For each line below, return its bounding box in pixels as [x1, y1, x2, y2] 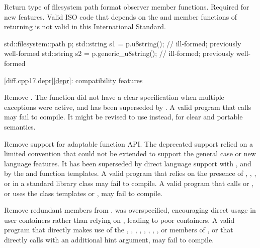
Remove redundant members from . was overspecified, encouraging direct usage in [4, 205, 256, 215]
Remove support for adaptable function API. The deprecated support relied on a [4, 138, 253, 149]
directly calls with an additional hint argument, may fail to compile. [4, 234, 214, 244]
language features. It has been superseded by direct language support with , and [4, 158, 251, 168]
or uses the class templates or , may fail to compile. [4, 188, 163, 198]
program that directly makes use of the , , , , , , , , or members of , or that [4, 224, 233, 235]
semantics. [4, 121, 36, 132]
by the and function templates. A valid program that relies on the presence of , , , [4, 168, 256, 178]
